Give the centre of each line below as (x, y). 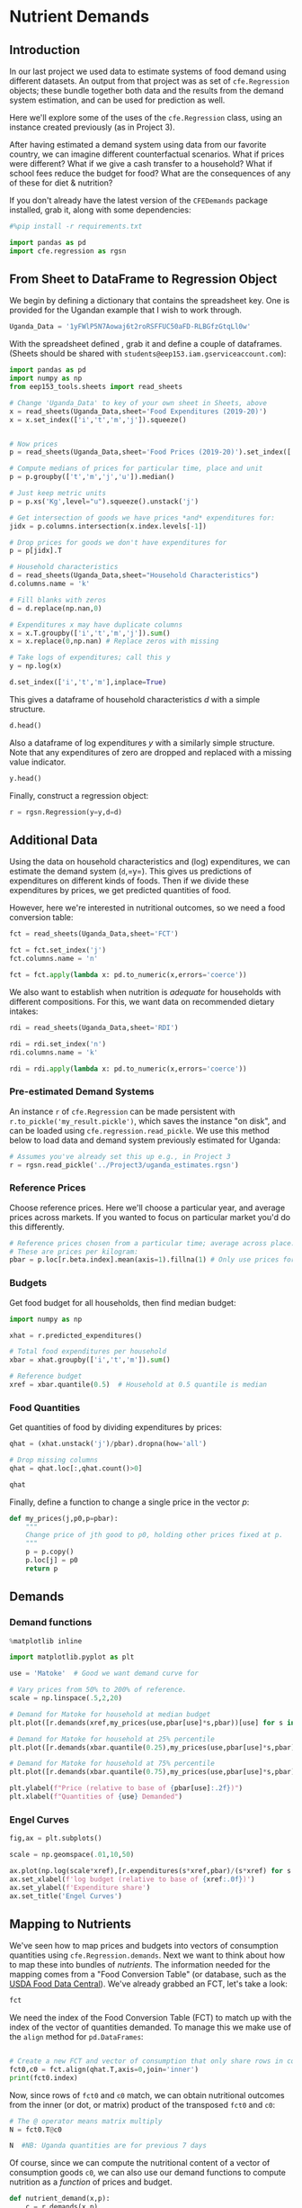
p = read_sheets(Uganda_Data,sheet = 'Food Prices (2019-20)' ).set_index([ (151, 452)
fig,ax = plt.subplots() (56, 1839)
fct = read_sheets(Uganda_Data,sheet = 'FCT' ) (94, 934)
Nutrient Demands (80, 17)
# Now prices (34, 444)
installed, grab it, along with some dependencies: (100, 210)
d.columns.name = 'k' (50, 584)
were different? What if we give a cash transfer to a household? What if (141, 163)
